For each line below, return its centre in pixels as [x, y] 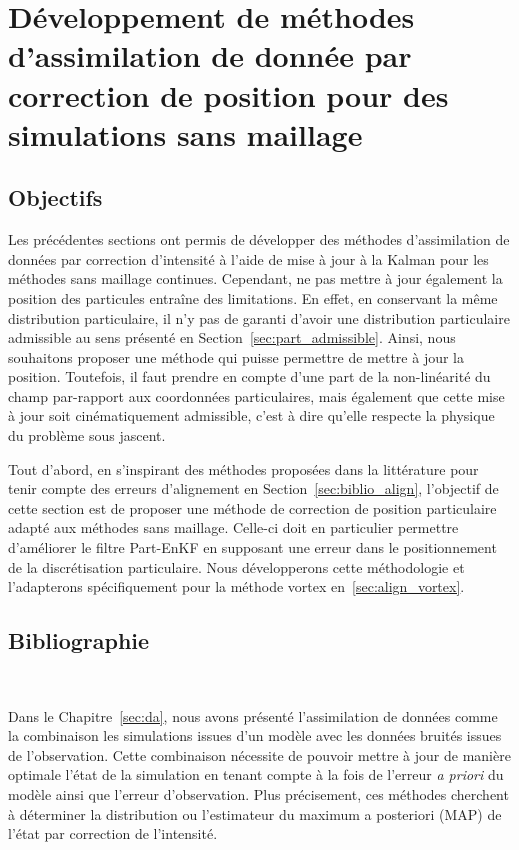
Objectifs [55, 197]
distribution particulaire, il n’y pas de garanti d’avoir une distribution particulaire [259, 317]
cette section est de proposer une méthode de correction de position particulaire [252, 507]
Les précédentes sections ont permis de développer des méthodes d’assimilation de [259, 239]
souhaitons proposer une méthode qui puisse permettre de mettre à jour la [236, 356]
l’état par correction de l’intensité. [113, 833]
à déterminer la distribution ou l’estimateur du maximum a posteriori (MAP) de [255, 813]
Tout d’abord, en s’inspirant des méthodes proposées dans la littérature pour [243, 468]
